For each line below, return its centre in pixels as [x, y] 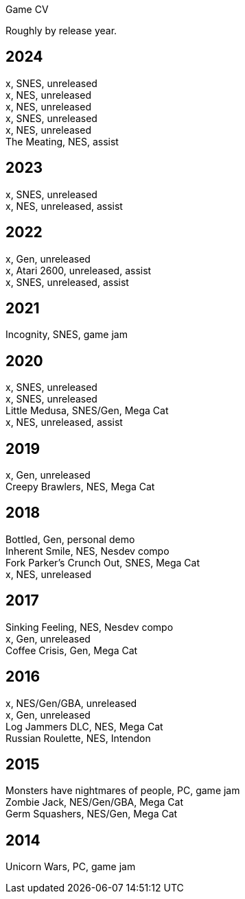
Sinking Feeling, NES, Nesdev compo [90, 627]
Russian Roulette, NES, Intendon [78, 738]
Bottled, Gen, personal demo [70, 539]
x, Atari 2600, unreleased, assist [79, 270]
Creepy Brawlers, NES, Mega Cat [80, 487]
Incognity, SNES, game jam [67, 335]
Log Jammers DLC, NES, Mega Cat [84, 726]
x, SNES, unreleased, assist [67, 282]
